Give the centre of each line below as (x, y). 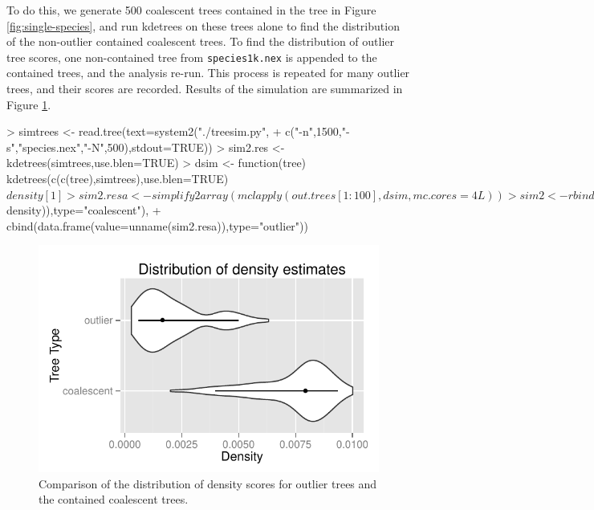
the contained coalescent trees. (114, 499)
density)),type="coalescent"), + (84, 210)
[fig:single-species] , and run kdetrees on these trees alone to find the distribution (203, 25)
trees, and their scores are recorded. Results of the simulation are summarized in (205, 89)
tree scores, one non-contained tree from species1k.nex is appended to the (192, 57)
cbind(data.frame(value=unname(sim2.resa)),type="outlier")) (157, 225)
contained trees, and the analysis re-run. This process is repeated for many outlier (208, 73)
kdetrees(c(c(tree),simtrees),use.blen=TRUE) (118, 178)
